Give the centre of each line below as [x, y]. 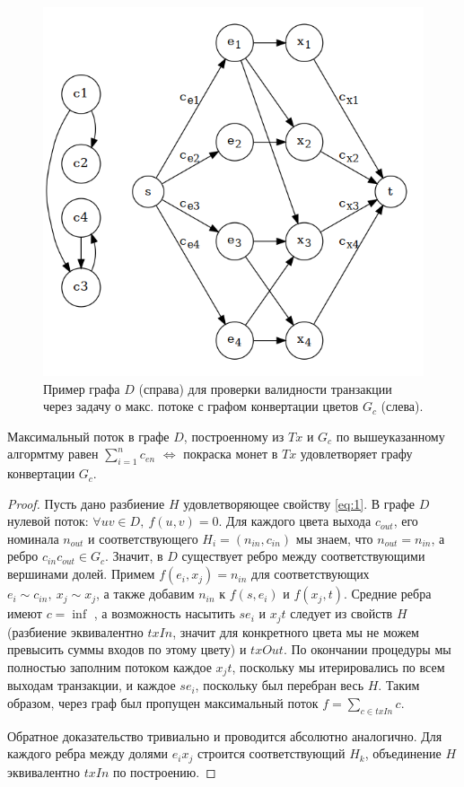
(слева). [402, 406]
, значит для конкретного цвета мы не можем [296, 631]
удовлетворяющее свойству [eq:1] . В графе [299, 503]
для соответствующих [311, 574]
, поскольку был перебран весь [280, 685]
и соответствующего [143, 538]
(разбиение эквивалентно [75, 631]
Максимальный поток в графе [88, 436]
